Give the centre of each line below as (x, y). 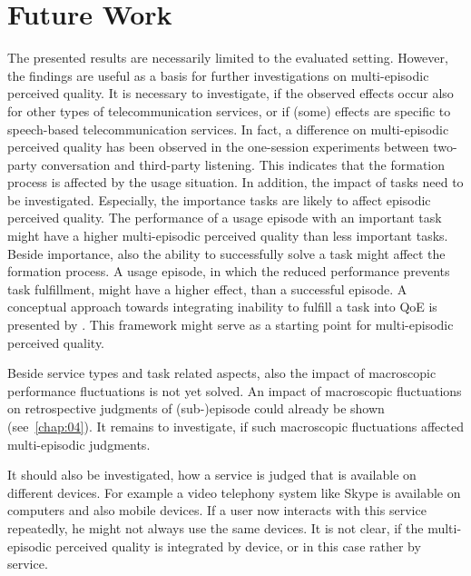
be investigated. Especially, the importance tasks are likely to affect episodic (219, 199)
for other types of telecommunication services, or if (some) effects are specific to (229, 110)
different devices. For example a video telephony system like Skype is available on (234, 492)
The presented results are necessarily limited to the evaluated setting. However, (228, 58)
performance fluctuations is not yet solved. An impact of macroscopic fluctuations (235, 390)
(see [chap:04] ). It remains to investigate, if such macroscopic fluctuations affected (235, 426)
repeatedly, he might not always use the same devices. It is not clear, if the (216, 527)
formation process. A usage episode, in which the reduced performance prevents (229, 271)
